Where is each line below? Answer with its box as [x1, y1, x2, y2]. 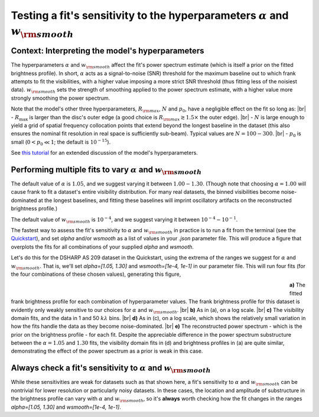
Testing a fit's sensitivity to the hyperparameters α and [11, 9, 289, 22]
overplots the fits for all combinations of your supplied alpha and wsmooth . [11, 243, 194, 250]
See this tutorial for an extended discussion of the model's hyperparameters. [11, 149, 198, 157]
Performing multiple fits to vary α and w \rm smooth [11, 164, 202, 177]
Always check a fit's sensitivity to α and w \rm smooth [11, 363, 211, 374]
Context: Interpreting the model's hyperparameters [11, 46, 204, 56]
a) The [289, 281, 305, 289]
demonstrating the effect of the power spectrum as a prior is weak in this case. [11, 347, 203, 354]
